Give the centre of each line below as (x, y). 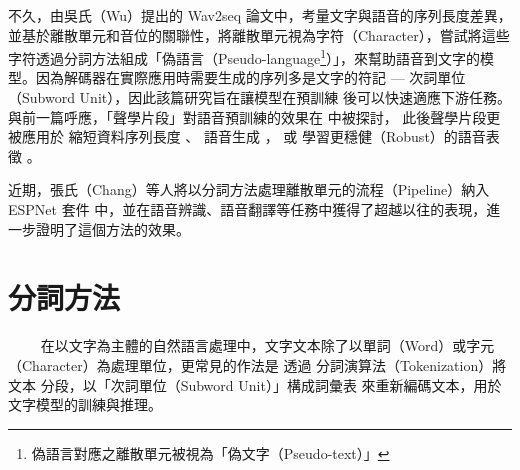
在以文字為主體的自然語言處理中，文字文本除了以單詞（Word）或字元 (267, 345)
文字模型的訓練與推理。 (85, 404)
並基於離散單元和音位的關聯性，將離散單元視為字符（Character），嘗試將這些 (259, 34)
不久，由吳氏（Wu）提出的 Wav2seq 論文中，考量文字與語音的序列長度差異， (260, 15)
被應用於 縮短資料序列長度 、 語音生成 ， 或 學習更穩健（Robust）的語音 (247, 136)
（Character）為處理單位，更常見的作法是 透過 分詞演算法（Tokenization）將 (257, 364)
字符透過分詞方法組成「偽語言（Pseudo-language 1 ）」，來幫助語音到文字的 (244, 56)
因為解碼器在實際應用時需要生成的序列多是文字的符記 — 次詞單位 (250, 77)
